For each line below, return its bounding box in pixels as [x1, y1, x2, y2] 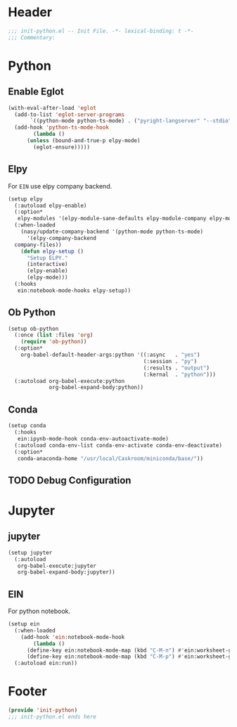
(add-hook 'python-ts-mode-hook [14, 124, 110, 131]
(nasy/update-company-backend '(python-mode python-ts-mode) [20, 228, 203, 235]
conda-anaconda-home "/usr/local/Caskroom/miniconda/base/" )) [17, 455, 203, 462]
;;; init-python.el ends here [8, 714, 97, 721]
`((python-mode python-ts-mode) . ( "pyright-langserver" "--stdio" [30, 118, 232, 125]
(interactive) [26, 261, 69, 268]
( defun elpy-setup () [20, 248, 84, 255]
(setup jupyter [8, 549, 53, 556]
